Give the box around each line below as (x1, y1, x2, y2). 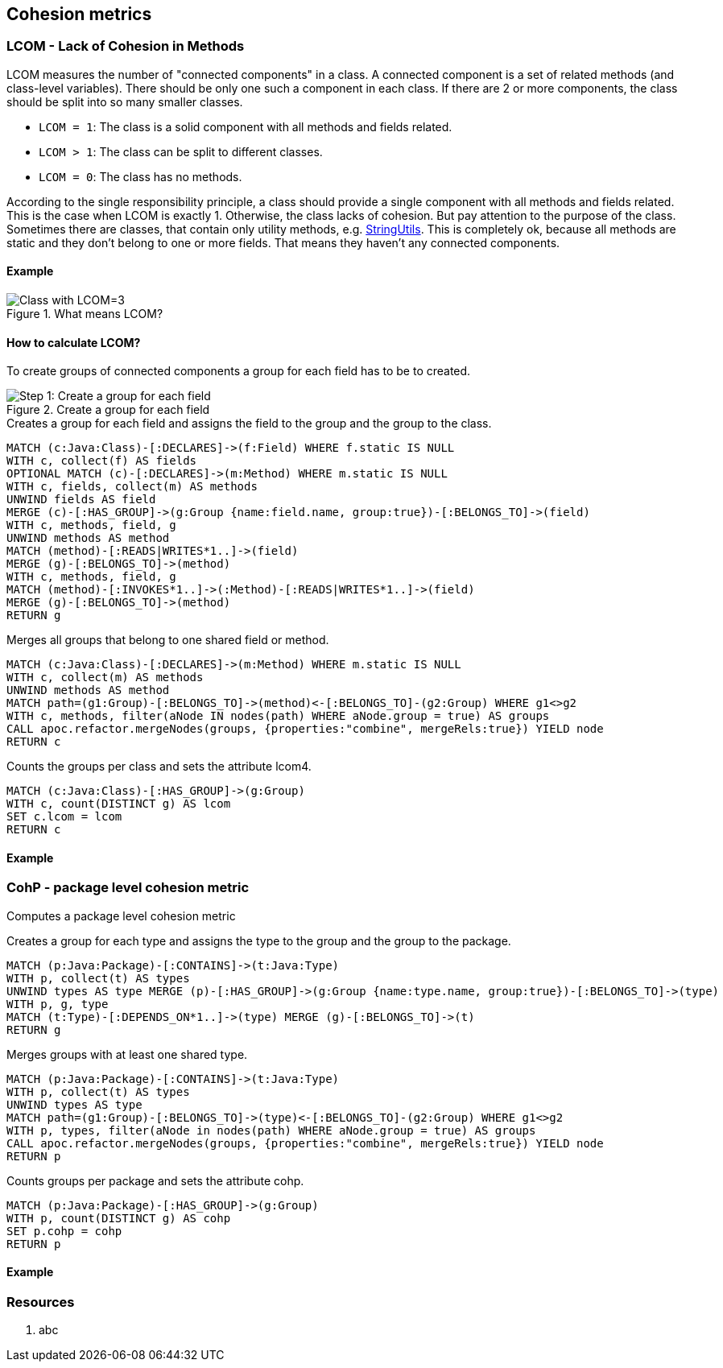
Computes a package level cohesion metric (6, 908, 236, 923)
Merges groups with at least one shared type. (6, 1047, 248, 1061)
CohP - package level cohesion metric (6, 879, 250, 896)
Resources (6, 1294, 75, 1311)
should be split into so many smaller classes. (6, 94, 243, 109)
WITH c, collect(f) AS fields (6, 454, 197, 468)
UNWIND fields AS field (6, 493, 156, 506)
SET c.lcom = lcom (6, 810, 122, 824)
